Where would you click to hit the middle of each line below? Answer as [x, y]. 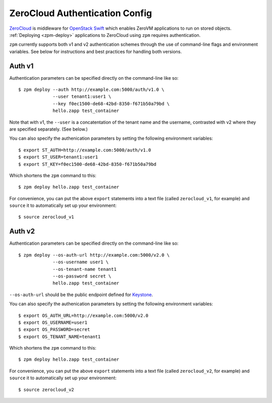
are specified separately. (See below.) [49, 129]
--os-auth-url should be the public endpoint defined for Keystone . [81, 295]
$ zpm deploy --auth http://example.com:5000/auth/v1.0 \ [91, 90]
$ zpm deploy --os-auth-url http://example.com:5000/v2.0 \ [94, 255]
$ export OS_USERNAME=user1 [53, 322]
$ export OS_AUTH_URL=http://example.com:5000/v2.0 [83, 315]
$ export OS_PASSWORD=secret [54, 330]
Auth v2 [22, 231]
